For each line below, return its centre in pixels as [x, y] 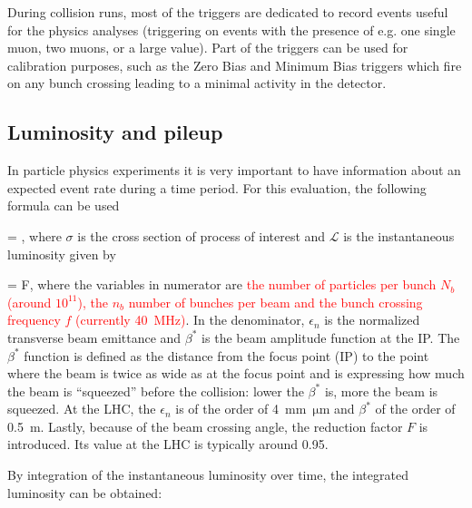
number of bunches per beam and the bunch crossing [275, 302]
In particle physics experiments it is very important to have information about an [234, 170]
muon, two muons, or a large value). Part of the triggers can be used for [208, 48]
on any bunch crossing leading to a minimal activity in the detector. [197, 83]
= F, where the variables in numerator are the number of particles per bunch [222, 284]
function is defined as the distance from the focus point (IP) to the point [226, 355]
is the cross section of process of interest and [202, 235]
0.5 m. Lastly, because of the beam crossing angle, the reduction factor [205, 426]
